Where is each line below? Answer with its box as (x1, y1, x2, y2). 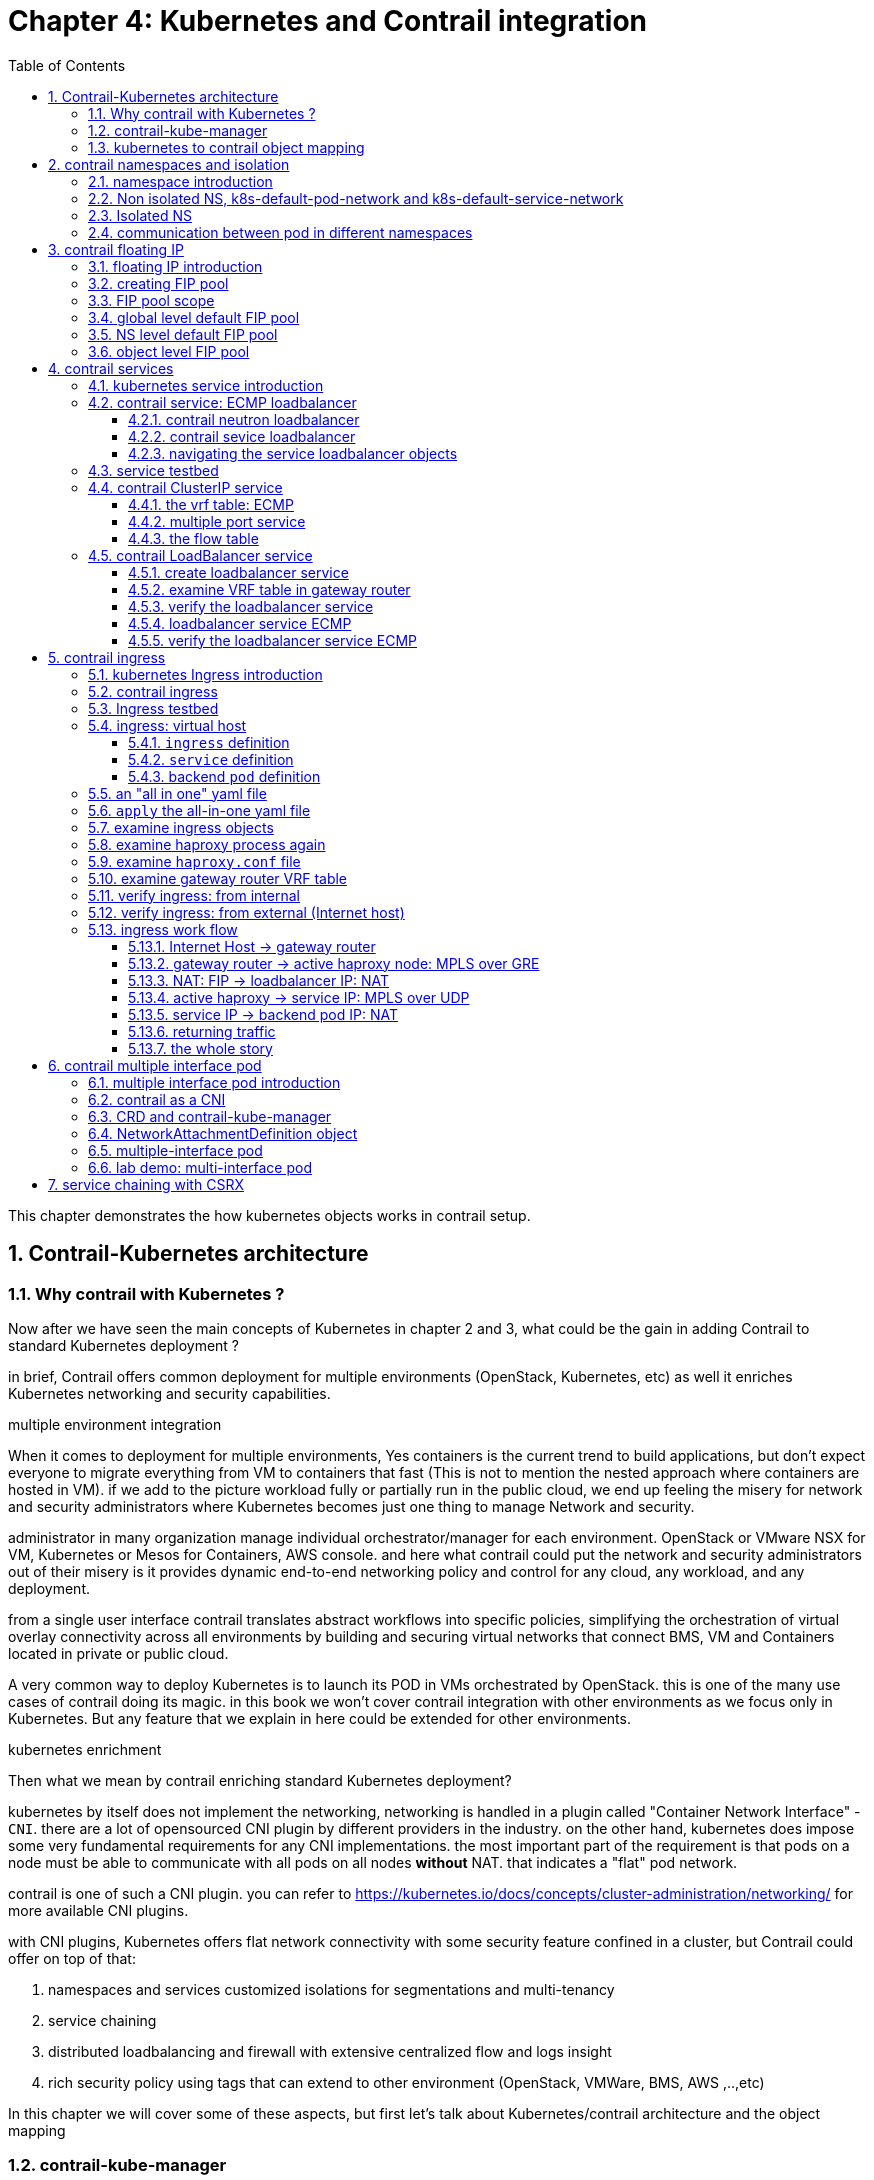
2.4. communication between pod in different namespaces (88, 223, 473, 241)
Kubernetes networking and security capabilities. (8, 1384, 331, 1402)
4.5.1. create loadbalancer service (128, 563, 349, 581)
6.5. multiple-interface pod (88, 1141, 263, 1159)
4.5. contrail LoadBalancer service (88, 546, 313, 564)
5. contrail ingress (48, 648, 166, 666)
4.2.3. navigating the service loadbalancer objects (128, 444, 458, 462)
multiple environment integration (8, 1415, 222, 1433)
